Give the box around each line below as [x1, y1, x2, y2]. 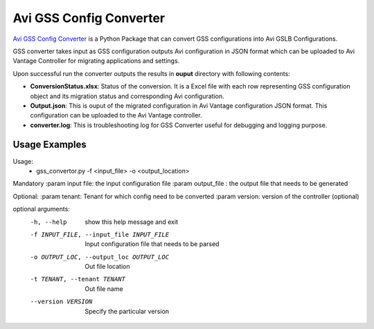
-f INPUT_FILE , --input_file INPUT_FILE [30, 230, 170, 238]
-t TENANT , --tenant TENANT [30, 275, 126, 283]
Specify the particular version [84, 307, 170, 315]
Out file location [84, 263, 130, 271]
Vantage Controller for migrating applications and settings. [12, 57, 180, 65]
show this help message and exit [84, 218, 178, 226]
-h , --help [30, 218, 67, 226]
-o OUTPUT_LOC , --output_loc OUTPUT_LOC [30, 253, 170, 261]
